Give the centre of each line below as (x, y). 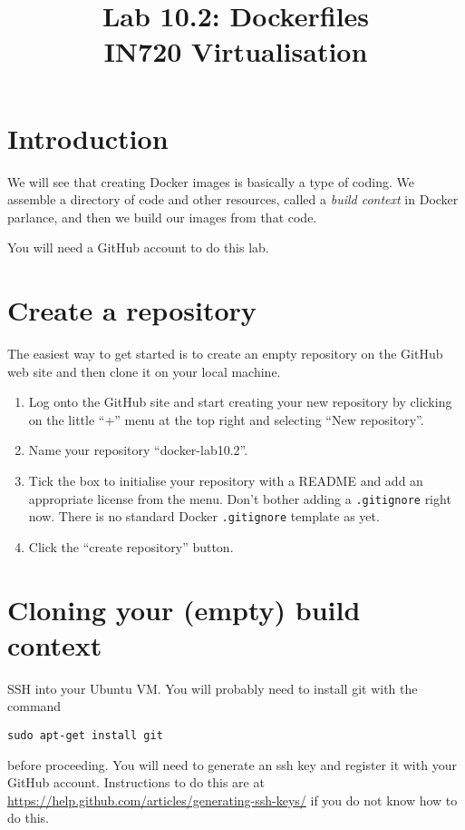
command (34, 706)
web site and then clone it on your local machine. (144, 371)
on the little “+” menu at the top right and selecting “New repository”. (226, 419)
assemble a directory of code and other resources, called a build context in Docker (233, 199)
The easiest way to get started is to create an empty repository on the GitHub (225, 353)
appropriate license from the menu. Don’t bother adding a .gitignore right (240, 498)
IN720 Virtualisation (236, 51)
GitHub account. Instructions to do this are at (136, 782)
